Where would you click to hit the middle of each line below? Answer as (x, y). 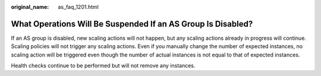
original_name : (30, 7)
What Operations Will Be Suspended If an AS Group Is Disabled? (132, 24)
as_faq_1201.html (78, 7)
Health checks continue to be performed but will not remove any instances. (103, 66)
